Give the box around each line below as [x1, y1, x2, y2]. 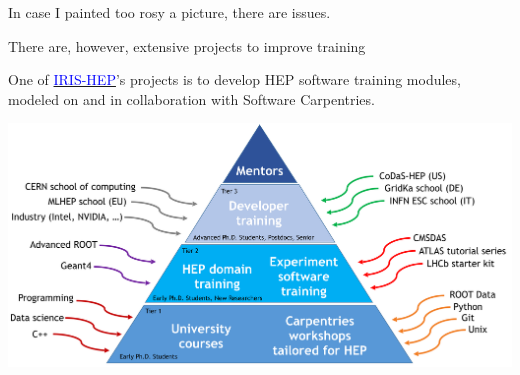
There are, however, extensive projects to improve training [8, 35, 366, 56]
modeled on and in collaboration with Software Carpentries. [8, 88, 375, 109]
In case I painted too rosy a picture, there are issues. [8, 2, 331, 22]
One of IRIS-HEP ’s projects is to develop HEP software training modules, [8, 69, 461, 90]
